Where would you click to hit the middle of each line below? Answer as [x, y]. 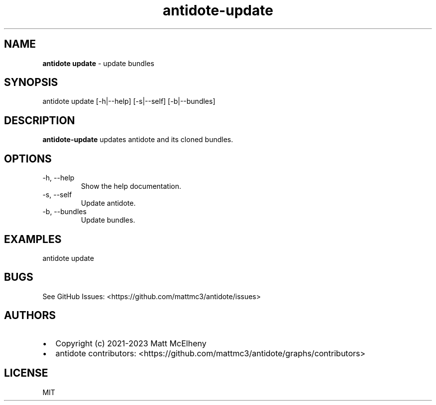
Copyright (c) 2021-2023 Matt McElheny [131, 343]
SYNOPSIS [31, 82]
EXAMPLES [33, 239]
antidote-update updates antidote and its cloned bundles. [138, 140]
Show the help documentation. [131, 186]
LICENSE [26, 373]
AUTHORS [30, 316]
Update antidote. [108, 203]
